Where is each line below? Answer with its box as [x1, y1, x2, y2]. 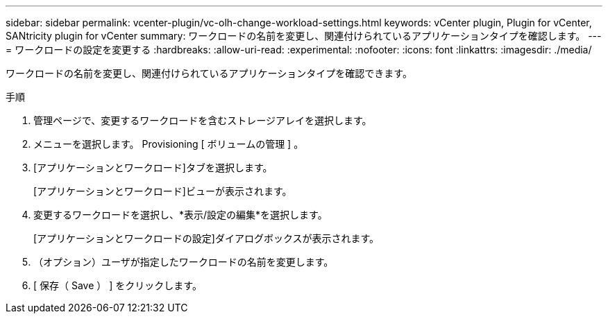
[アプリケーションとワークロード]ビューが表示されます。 [33, 185, 292, 197]
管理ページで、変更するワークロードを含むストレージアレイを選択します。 [33, 114, 372, 126]
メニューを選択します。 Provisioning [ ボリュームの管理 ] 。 [33, 138, 304, 150]
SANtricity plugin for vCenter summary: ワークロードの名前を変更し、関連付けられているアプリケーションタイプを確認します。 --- [6, 30, 602, 42]
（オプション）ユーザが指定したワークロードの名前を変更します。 [33, 256, 334, 268]
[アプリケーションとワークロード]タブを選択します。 [33, 162, 273, 173]
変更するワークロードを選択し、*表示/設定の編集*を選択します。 [33, 209, 328, 221]
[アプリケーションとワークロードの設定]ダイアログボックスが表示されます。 [33, 232, 380, 244]
